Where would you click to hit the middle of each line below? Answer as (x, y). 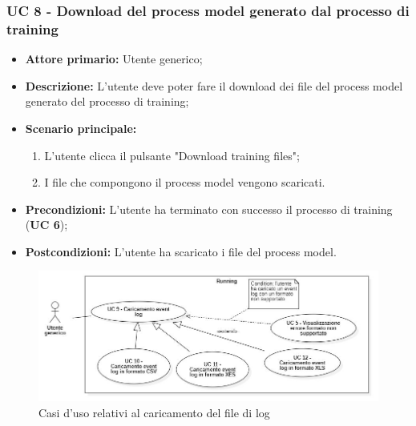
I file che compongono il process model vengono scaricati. (185, 182)
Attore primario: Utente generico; (114, 59)
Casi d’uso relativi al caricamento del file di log (154, 412)
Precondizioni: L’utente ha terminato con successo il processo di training (209, 209)
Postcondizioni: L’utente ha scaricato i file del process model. (181, 251)
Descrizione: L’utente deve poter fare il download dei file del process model (214, 85)
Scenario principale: (81, 128)
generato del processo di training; (107, 101)
